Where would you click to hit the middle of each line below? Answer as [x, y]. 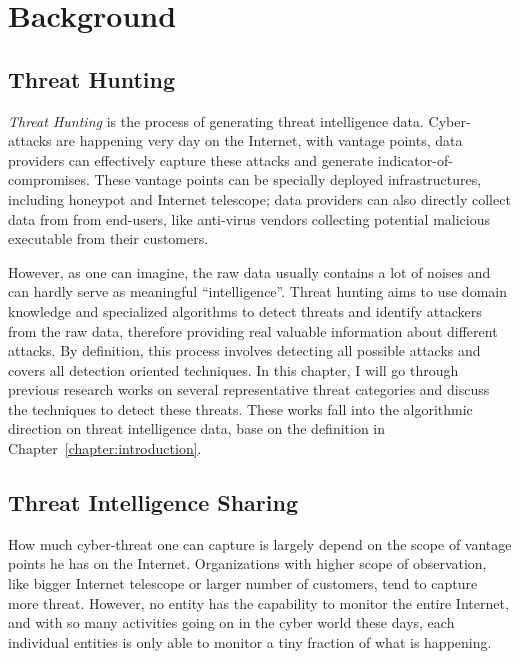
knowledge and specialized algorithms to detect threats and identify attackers [245, 310]
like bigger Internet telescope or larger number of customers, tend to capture [243, 583]
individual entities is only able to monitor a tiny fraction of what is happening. [250, 641]
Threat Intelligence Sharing [153, 502]
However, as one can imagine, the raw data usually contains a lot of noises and [249, 271]
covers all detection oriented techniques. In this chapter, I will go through [233, 369]
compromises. [49, 179]
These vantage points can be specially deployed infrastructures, [288, 179]
